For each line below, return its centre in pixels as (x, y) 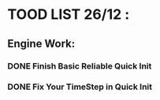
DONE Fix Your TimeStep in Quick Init (80, 87)
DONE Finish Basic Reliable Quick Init (80, 66)
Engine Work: (41, 44)
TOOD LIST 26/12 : (69, 15)
